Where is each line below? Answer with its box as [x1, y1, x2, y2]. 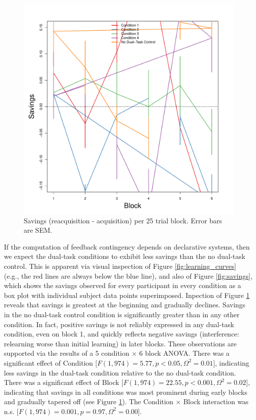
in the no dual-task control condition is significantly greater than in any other [4, 309, 240, 319]
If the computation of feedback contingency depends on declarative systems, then [4, 241, 250, 252]
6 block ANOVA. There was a [139, 348, 230, 358]
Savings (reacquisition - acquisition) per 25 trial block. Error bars [24, 215, 222, 225]
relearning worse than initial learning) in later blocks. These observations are [4, 338, 237, 348]
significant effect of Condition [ [4, 357, 97, 368]
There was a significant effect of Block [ [4, 377, 124, 387]
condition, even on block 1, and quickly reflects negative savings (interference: [4, 329, 239, 339]
